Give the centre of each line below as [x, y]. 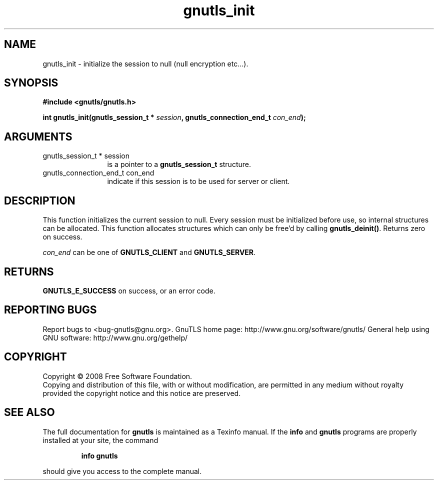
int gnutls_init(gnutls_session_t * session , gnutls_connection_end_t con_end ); [174, 117]
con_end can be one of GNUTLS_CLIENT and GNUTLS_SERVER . [149, 252]
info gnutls [99, 455]
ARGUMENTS [38, 136]
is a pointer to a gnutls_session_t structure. [179, 164]
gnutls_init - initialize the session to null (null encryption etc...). [145, 63]
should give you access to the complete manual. [122, 471]
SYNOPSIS [31, 83]
